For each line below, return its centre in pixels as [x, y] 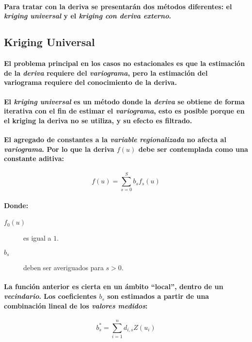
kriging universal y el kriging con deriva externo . [87, 16]
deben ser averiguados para [63, 268]
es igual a [37, 238]
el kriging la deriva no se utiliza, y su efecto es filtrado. [98, 120]
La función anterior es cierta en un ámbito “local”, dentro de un [114, 286]
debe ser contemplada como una [193, 149]
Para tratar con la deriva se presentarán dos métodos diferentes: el [118, 6]
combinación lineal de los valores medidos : [76, 305]
